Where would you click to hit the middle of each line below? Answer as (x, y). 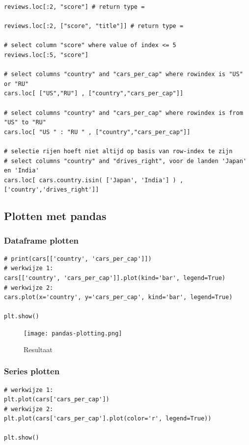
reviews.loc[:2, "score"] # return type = (74, 7)
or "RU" (16, 84)
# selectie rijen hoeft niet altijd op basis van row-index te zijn (118, 151)
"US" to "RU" (25, 123)
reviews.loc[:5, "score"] (46, 55)
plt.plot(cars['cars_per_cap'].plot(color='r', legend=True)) (108, 419)
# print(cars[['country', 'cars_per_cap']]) (78, 259)
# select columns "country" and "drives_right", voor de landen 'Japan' (125, 161)
